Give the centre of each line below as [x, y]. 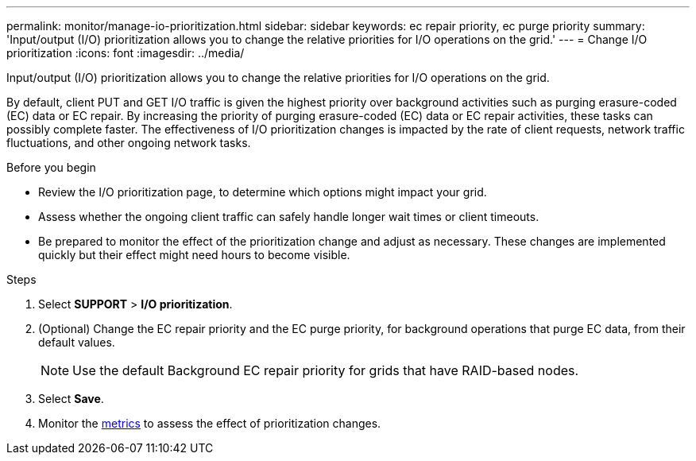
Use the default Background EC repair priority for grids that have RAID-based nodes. [326, 370]
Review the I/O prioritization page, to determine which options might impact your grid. [263, 192]
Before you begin [51, 167]
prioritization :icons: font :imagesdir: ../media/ [126, 53]
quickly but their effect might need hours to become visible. [194, 255]
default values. [77, 342]
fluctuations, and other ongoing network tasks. [129, 143]
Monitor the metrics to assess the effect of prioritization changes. [210, 423]
